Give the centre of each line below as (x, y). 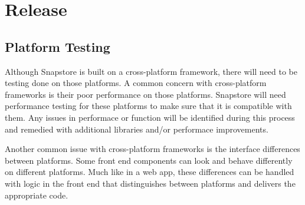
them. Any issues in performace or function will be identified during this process (150, 117)
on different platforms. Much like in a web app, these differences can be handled (150, 172)
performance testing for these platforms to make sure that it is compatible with (148, 106)
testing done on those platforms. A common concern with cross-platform (136, 83)
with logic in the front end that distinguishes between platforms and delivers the (150, 183)
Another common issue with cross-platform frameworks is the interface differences (152, 149)
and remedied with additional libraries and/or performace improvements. (137, 129)
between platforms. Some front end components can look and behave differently (149, 160)
